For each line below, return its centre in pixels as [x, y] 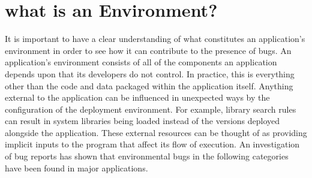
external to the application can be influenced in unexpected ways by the [137, 97]
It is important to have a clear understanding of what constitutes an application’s [155, 39]
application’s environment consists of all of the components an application [141, 62]
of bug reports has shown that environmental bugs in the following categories [147, 156]
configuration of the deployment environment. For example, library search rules [151, 109]
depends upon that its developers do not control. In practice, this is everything [150, 73]
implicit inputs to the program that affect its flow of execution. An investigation [152, 144]
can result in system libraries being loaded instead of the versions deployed [142, 121]
